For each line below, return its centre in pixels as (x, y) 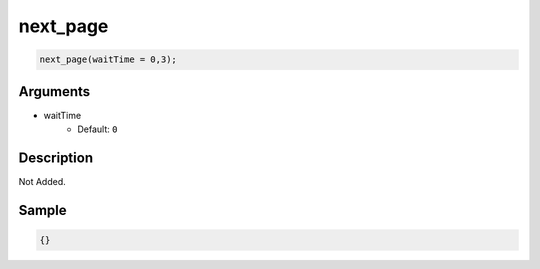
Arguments (54, 91)
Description (56, 157)
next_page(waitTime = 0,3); (108, 59)
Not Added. (42, 181)
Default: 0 (97, 129)
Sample (42, 210)
